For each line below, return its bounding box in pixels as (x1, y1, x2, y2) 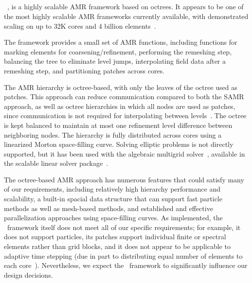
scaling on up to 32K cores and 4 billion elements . (4, 20, 156, 31)
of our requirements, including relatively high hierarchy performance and (4, 184, 220, 194)
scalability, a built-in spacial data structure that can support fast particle (4, 194, 222, 204)
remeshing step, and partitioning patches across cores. (4, 65, 164, 75)
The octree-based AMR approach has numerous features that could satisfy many (4, 174, 244, 184)
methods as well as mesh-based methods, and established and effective (4, 203, 213, 213)
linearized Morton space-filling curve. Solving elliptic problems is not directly (4, 139, 234, 149)
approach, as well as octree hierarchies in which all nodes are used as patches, (4, 101, 235, 111)
